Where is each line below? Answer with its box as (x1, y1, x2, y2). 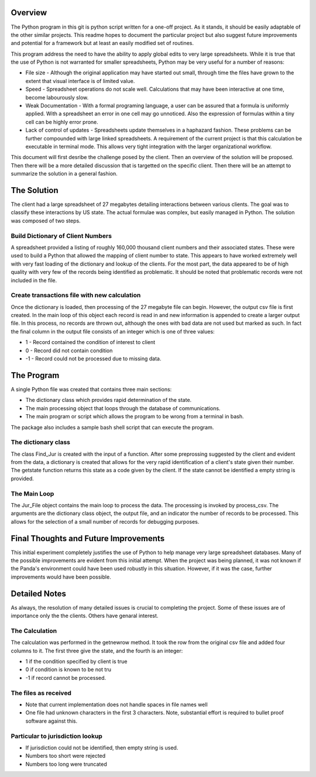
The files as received (11, 689, 71, 697)
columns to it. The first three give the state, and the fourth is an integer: (11, 647, 183, 654)
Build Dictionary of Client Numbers (11, 232, 112, 240)
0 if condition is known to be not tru (25, 666, 111, 673)
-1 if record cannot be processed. (25, 674, 107, 681)
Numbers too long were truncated (25, 761, 108, 768)
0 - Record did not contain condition (25, 347, 113, 354)
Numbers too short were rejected (25, 752, 106, 759)
